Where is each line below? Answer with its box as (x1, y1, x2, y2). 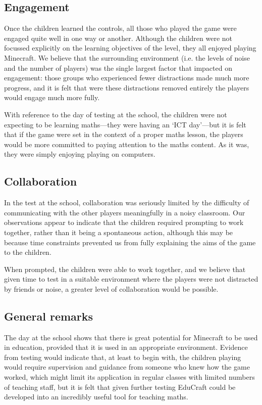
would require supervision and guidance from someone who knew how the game (4, 362, 250, 372)
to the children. (4, 247, 51, 257)
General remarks (4, 308, 93, 324)
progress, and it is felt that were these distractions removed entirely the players (4, 82, 249, 93)
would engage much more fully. (4, 92, 100, 103)
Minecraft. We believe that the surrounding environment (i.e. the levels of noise (4, 52, 250, 63)
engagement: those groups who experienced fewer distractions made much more (4, 72, 249, 83)
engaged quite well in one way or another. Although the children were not (4, 32, 233, 43)
